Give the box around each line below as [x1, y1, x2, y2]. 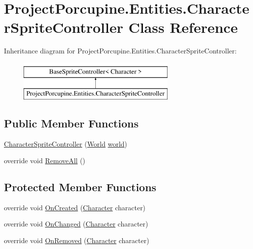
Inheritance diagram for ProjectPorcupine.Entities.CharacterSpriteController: [4, 46, 237, 56]
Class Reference [128, 17, 238, 37]
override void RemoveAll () [4, 155, 85, 165]
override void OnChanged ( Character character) [4, 219, 148, 229]
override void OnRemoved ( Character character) [4, 235, 149, 245]
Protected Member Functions [4, 179, 157, 194]
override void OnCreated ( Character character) [4, 202, 146, 212]
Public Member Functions [4, 116, 139, 131]
